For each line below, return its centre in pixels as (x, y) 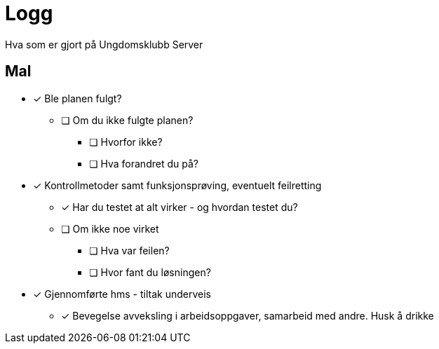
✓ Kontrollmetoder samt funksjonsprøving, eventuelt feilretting (177, 185)
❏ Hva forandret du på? (144, 163)
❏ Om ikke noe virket (110, 228)
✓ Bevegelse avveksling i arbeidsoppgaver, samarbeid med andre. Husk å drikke (248, 315)
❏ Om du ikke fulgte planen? (127, 120)
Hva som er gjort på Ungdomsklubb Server (104, 44)
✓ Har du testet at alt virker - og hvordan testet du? (180, 207)
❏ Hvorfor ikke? (126, 142)
